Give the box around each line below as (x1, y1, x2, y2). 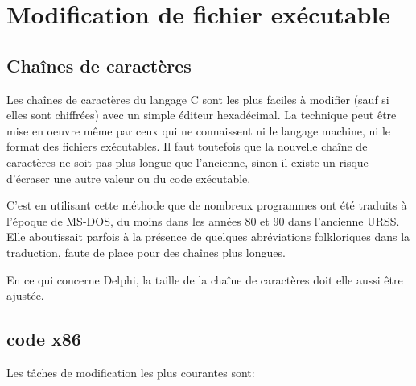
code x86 (6, 326, 81, 351)
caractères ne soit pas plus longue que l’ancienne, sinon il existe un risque (6, 153, 369, 170)
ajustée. (6, 287, 44, 304)
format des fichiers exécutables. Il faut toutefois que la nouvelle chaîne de (6, 138, 368, 155)
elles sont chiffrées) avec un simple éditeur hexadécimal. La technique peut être (6, 106, 397, 123)
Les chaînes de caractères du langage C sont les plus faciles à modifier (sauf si (6, 90, 389, 107)
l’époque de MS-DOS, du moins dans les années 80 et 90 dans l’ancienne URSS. (6, 212, 400, 229)
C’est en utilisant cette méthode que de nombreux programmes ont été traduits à (6, 197, 407, 214)
